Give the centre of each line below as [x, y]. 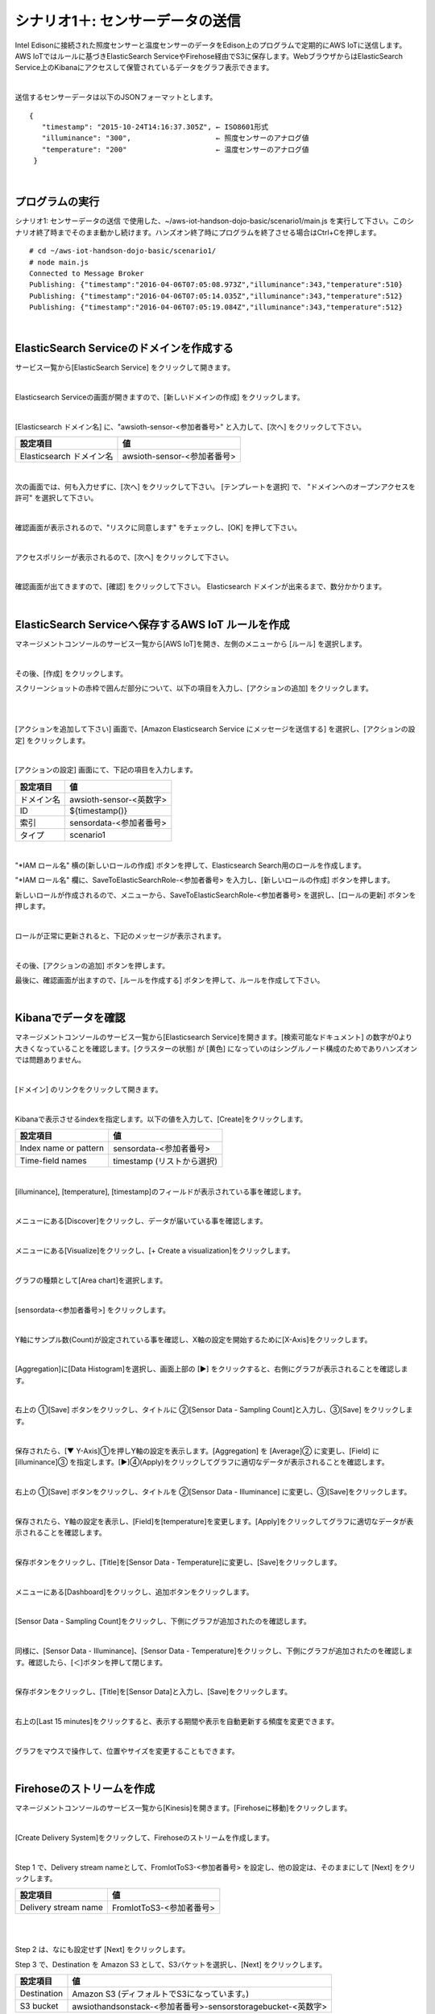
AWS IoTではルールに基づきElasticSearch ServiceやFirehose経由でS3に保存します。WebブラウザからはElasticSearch [209, 56]
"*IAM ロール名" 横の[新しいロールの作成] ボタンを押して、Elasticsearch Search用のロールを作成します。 [190, 865]
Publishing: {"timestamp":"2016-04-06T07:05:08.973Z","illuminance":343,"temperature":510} [216, 285]
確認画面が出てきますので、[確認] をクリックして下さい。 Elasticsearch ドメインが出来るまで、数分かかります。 [201, 586]
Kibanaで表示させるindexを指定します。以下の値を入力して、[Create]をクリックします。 [161, 1119]
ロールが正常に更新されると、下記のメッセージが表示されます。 [120, 936]
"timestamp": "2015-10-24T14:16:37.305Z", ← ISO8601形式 [155, 126]
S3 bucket [39, 2006]
